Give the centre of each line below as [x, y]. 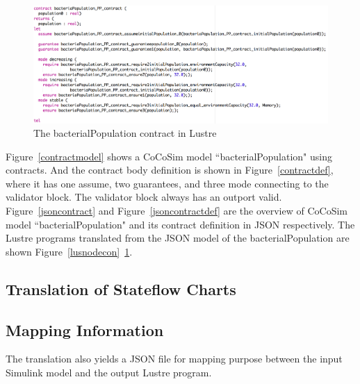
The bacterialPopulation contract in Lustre [125, 133]
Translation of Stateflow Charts [121, 289]
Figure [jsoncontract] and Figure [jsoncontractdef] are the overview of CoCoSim [177, 211]
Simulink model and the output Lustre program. [109, 373]
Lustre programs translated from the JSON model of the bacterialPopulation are [178, 238]
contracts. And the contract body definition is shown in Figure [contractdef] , [170, 170]
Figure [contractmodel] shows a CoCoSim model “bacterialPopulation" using [169, 156]
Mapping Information [85, 329]
